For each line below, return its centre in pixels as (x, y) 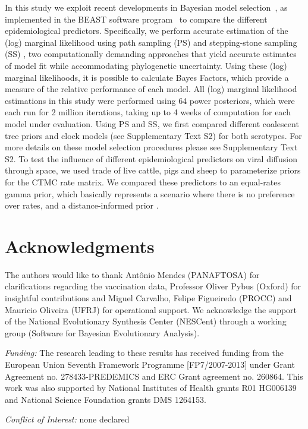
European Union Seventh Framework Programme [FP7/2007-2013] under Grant (150, 364)
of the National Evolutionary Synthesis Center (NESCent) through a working (146, 321)
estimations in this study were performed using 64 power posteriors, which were (150, 100)
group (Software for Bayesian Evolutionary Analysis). (102, 332)
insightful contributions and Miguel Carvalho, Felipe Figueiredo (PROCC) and (148, 298)
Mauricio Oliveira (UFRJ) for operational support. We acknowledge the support (151, 309)
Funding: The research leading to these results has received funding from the (144, 353)
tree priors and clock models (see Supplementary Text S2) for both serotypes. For (153, 135)
